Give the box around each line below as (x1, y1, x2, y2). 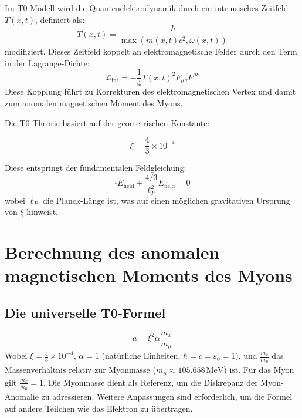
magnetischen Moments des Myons (5, 263, 293, 287)
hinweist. (26, 205, 59, 218)
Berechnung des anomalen (5, 240, 220, 264)
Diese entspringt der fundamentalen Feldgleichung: (5, 161, 186, 174)
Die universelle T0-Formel (5, 303, 166, 321)
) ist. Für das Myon (223, 363, 294, 376)
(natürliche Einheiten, (101, 349, 181, 362)
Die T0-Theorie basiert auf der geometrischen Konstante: (5, 116, 210, 129)
